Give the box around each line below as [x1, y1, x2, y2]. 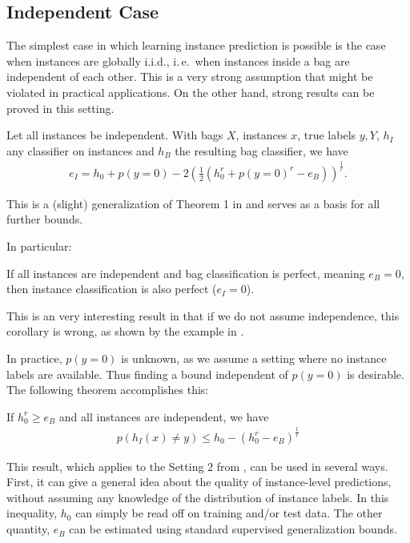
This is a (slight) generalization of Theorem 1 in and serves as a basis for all [6, 195, 380, 211]
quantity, [6, 521, 50, 537]
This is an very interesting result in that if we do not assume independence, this [6, 307, 400, 324]
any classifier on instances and [6, 142, 155, 159]
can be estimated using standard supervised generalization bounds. [69, 521, 397, 537]
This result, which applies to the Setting [6, 457, 204, 474]
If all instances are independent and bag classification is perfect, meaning [6, 264, 365, 281]
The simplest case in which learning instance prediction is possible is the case [6, 37, 386, 54]
